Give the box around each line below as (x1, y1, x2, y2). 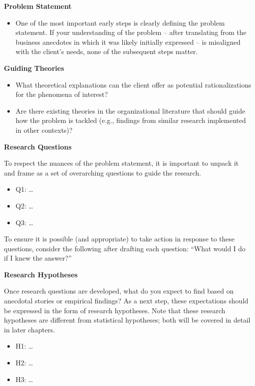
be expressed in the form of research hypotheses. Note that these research (4, 305, 226, 315)
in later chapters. (4, 324, 55, 334)
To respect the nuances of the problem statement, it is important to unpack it (4, 158, 239, 168)
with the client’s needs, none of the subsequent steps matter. (15, 46, 198, 57)
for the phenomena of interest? (15, 89, 108, 99)
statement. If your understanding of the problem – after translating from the (15, 27, 247, 37)
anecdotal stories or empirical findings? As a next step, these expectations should (4, 296, 249, 306)
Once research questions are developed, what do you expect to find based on (4, 286, 234, 296)
